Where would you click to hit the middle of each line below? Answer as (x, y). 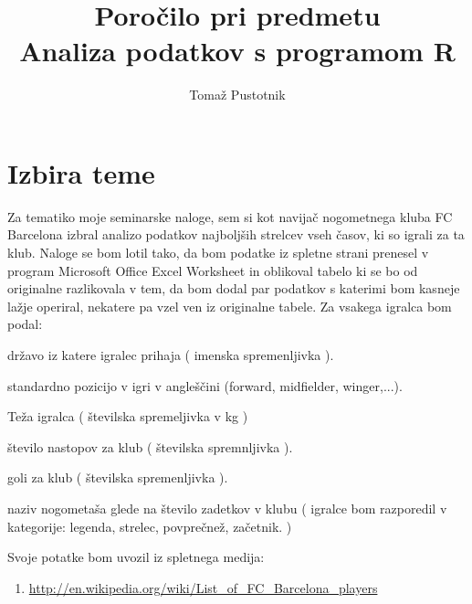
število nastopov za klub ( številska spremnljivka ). (150, 446)
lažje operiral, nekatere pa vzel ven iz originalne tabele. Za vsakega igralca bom (230, 306)
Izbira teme (81, 172)
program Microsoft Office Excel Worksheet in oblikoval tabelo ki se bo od (213, 270)
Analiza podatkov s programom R (237, 51)
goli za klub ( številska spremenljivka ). (118, 477)
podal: (25, 324)
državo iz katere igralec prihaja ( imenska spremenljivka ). (171, 355)
